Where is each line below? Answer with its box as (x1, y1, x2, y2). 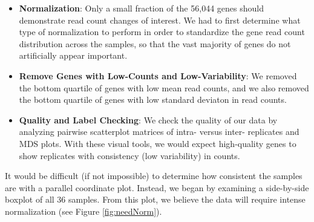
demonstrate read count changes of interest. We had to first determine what (19, 13, 301, 26)
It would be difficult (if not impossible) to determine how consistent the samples (5, 169, 303, 182)
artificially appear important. (19, 49, 128, 62)
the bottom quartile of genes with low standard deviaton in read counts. (19, 93, 287, 106)
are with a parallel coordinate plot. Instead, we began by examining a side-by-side (5, 181, 309, 194)
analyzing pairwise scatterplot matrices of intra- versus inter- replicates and (19, 125, 299, 138)
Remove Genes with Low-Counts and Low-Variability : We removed (19, 69, 297, 82)
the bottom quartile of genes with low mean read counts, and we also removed (19, 81, 309, 94)
